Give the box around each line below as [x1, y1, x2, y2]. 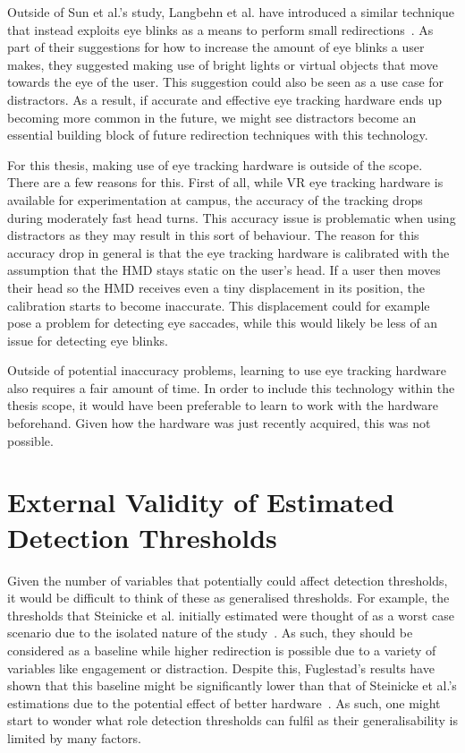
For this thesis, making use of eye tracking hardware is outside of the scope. [7, 155, 423, 174]
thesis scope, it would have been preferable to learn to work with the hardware [7, 396, 438, 415]
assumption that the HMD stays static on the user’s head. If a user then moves [7, 261, 441, 279]
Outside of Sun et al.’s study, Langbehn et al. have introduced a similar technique [7, 3, 454, 21]
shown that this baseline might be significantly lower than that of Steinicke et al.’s [7, 676, 457, 695]
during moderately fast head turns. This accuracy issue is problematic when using [7, 208, 456, 227]
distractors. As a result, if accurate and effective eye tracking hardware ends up [7, 90, 442, 108]
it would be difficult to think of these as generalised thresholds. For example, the [7, 588, 450, 607]
